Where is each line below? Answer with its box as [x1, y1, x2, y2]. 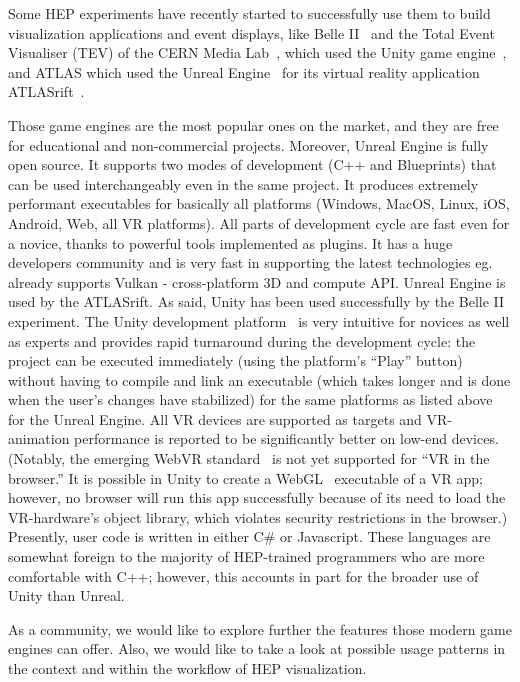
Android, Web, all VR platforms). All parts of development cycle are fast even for [8, 212, 510, 233]
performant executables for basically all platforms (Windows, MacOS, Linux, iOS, [8, 193, 510, 214]
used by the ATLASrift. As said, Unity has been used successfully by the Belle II [8, 291, 505, 312]
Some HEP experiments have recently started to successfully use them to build [8, 3, 491, 23]
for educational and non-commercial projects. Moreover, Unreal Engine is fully [8, 134, 489, 155]
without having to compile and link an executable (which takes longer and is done [8, 369, 511, 390]
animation [8, 428, 70, 449]
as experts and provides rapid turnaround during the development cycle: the [8, 330, 476, 351]
